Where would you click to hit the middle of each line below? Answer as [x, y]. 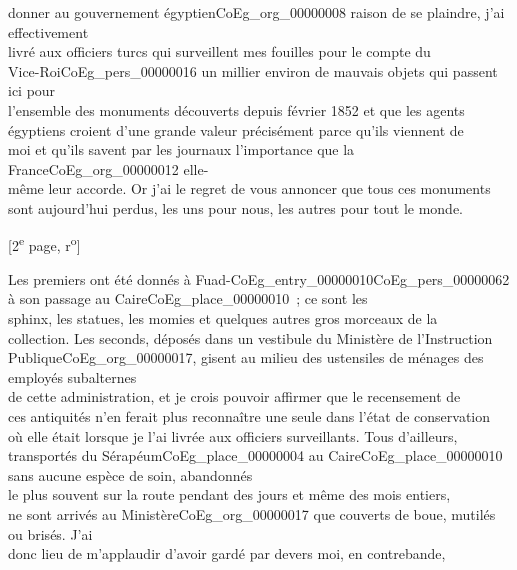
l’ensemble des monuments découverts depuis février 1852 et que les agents [236, 109]
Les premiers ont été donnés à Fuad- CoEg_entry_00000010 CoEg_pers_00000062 [259, 278]
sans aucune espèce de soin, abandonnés [130, 474]
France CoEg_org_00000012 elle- [108, 168]
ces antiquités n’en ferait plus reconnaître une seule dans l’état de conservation [249, 415]
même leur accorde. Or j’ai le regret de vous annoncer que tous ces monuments [249, 188]
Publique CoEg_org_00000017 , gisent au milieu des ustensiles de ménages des [246, 357]
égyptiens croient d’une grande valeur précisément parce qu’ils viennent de [236, 129]
